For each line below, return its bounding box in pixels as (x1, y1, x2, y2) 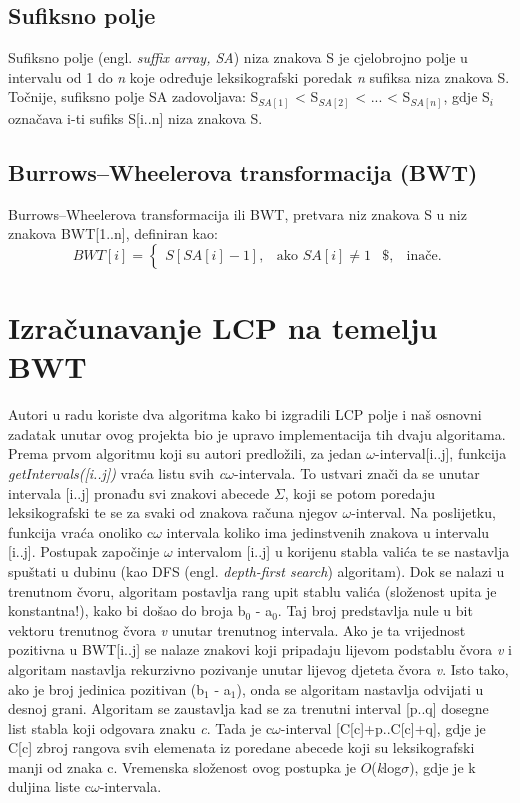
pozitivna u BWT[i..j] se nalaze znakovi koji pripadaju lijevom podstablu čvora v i (8, 639, 512, 660)
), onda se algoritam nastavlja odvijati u (236, 678, 484, 699)
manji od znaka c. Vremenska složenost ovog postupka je (8, 756, 356, 777)
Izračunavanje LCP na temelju (8, 307, 438, 348)
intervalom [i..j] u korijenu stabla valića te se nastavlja (177, 541, 510, 562)
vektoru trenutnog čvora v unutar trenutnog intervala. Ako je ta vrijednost (8, 619, 466, 640)
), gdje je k (409, 756, 476, 777)
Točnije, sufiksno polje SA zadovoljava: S (8, 86, 259, 107)
